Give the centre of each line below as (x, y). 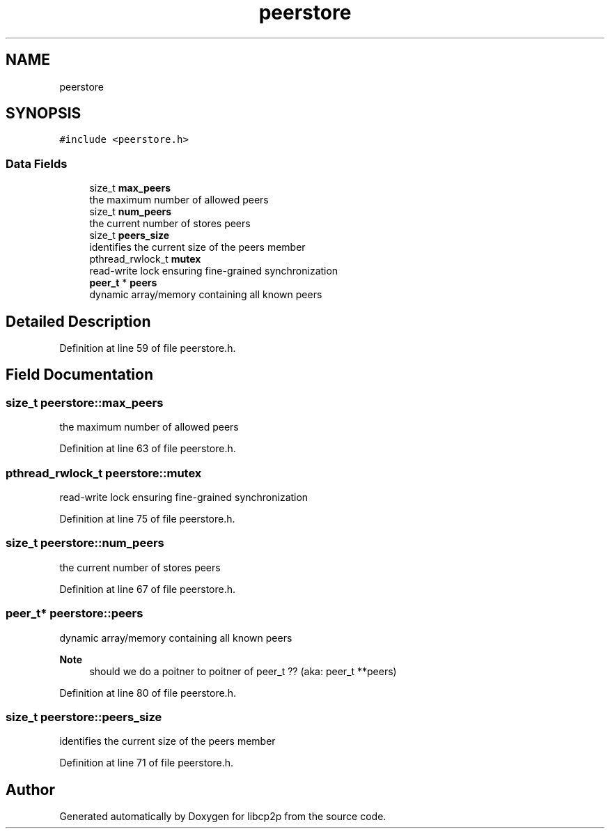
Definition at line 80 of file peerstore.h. (148, 693)
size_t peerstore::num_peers (85, 543)
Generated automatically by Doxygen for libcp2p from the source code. (223, 817)
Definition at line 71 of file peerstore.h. (147, 763)
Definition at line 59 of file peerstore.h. (148, 348)
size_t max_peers (130, 188)
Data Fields (37, 163)
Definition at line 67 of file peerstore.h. (148, 589)
